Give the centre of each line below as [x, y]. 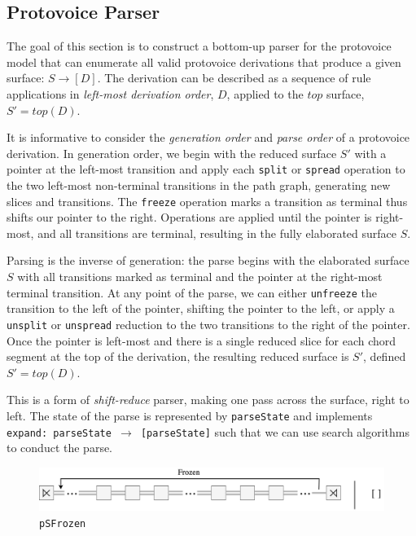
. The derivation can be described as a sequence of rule [234, 78]
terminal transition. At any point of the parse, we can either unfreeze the [192, 292]
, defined [385, 356]
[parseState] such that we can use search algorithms [275, 431]
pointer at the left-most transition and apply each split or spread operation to [206, 169]
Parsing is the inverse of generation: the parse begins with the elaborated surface [208, 260]
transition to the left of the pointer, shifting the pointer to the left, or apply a [201, 308]
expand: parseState [59, 433]
